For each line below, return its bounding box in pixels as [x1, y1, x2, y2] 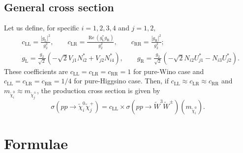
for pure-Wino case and [133, 66, 204, 76]
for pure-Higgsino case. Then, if [74, 76, 169, 86]
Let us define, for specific [4, 23, 79, 33]
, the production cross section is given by [37, 85, 160, 95]
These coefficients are [4, 66, 68, 76]
